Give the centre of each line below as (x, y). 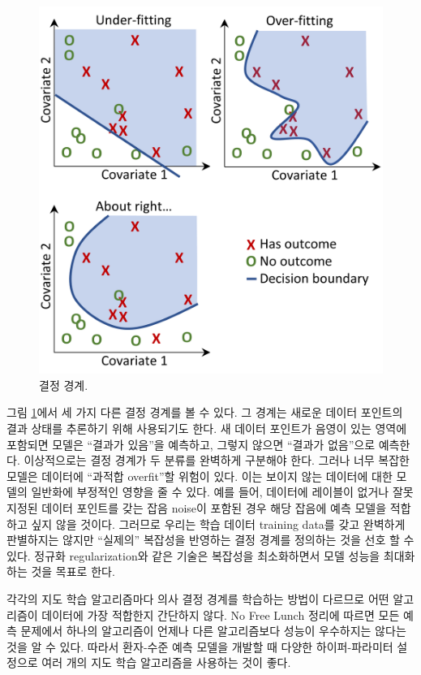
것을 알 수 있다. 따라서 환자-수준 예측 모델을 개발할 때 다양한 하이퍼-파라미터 (200, 646)
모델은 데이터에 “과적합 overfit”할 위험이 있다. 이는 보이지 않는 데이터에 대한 (200, 476)
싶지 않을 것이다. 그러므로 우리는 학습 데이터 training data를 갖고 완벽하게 (218, 524)
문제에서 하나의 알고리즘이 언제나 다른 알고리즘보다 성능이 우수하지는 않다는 (213, 631)
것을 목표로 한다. (73, 571)
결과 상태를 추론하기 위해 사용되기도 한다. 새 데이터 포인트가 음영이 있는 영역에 (207, 428)
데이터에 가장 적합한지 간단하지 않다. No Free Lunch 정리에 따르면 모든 (221, 614)
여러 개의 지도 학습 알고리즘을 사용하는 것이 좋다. (166, 662)
